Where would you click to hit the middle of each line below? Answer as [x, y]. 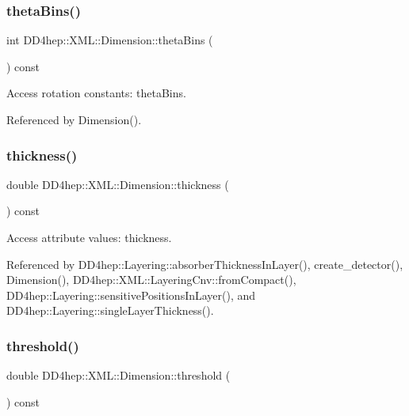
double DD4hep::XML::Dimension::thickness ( [118, 184]
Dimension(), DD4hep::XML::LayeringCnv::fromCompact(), [151, 280]
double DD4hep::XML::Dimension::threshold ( [118, 375]
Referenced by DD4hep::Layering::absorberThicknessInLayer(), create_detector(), [205, 264]
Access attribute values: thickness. [89, 237]
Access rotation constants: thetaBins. [96, 93]
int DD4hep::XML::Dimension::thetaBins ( [110, 40]
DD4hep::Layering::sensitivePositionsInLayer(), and [131, 295]
